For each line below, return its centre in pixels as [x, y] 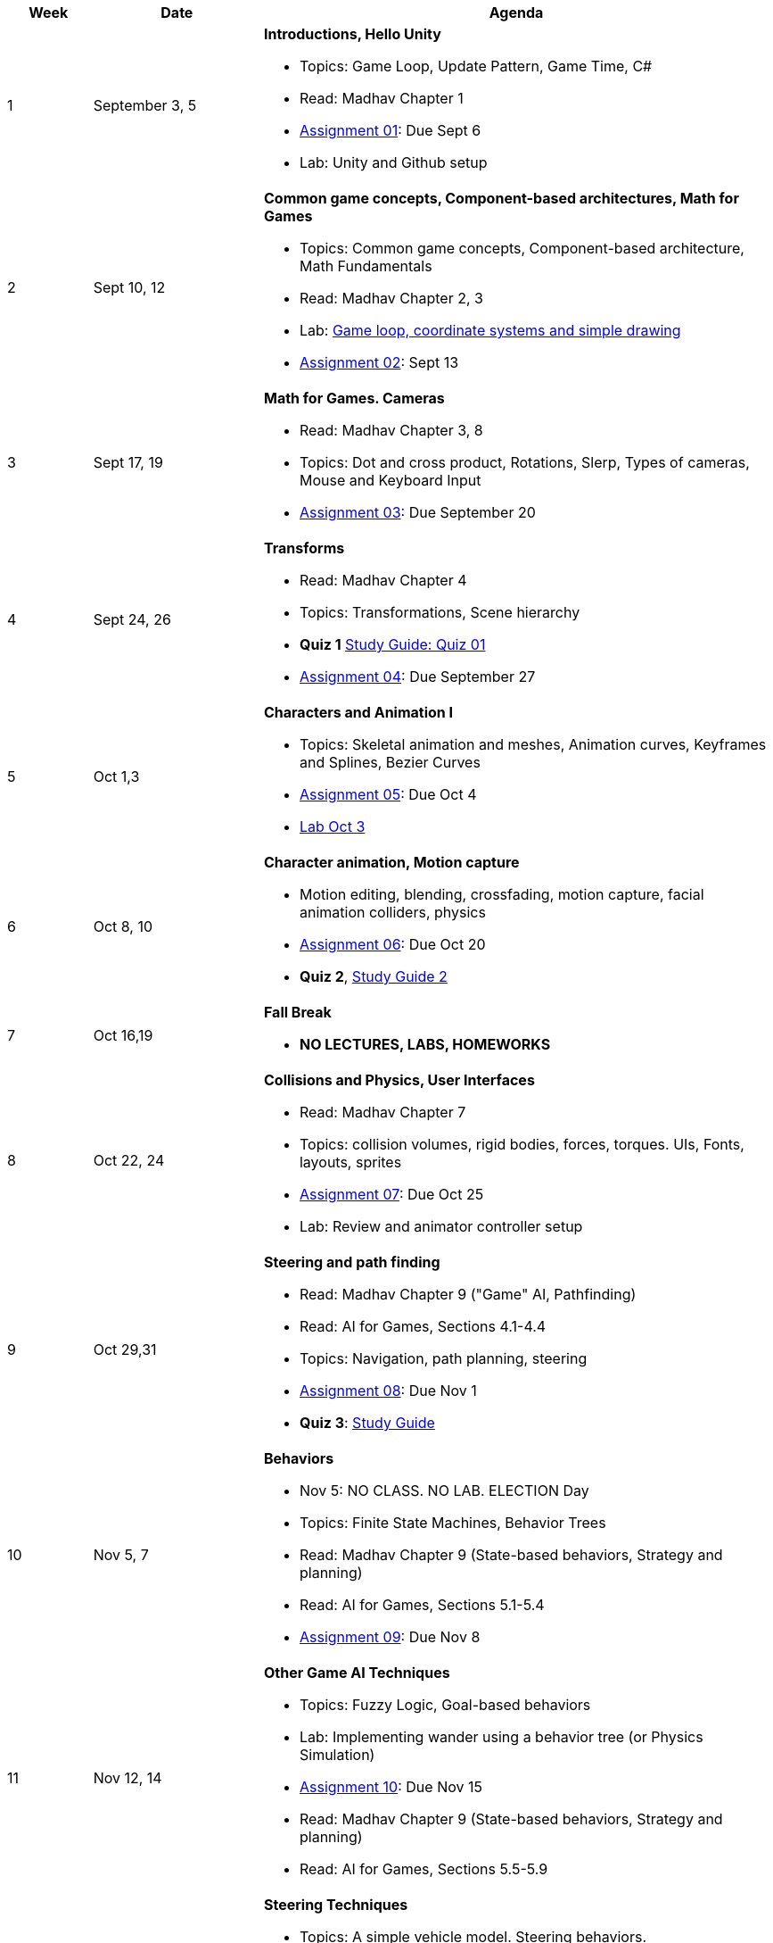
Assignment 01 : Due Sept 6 [390, 130]
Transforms [304, 548]
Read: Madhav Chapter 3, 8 [391, 430]
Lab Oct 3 [332, 826]
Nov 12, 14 [127, 1778]
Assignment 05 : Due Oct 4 [388, 794]
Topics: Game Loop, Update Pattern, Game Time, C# [476, 66]
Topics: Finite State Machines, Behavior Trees [452, 1523]
